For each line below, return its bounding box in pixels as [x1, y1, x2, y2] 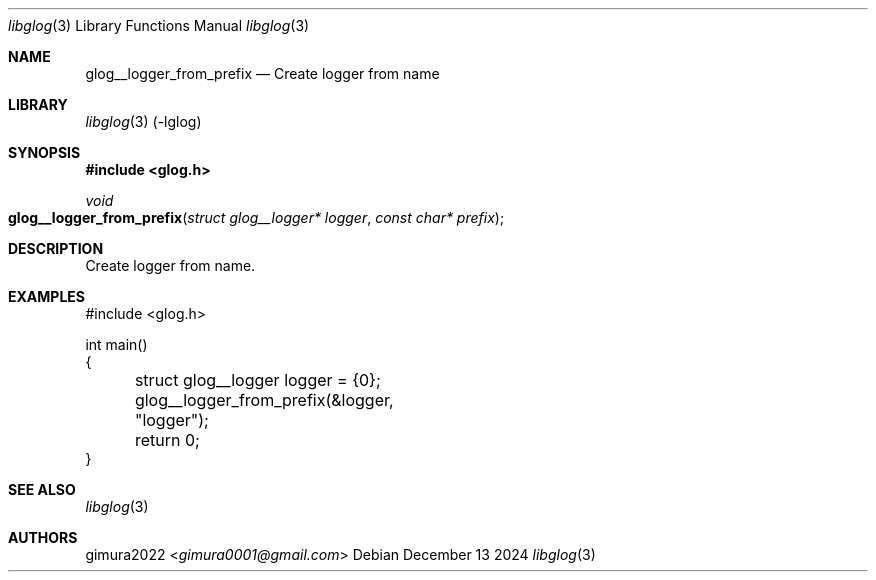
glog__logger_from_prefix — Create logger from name [85, 65, 440, 82]
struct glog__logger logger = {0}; [134, 370, 381, 390]
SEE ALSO [8, 481, 76, 498]
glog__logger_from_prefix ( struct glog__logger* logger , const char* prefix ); [8, 209, 505, 226]
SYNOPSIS [8, 144, 81, 161]
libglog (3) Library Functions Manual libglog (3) [8, 17, 310, 34]
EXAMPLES [8, 288, 85, 305]
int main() [85, 336, 148, 353]
